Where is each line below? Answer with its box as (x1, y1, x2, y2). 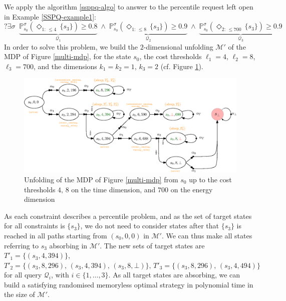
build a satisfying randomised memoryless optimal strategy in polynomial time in (4, 279, 253, 289)
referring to (4, 240, 39, 250)
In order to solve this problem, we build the (4, 41, 138, 52)
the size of (4, 289, 35, 299)
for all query (4, 269, 42, 280)
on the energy (170, 184, 213, 194)
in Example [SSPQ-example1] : (4, 11, 96, 22)
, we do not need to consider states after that (80, 220, 219, 231)
